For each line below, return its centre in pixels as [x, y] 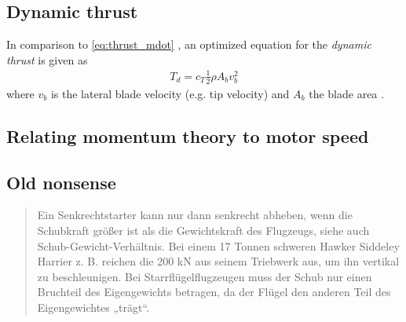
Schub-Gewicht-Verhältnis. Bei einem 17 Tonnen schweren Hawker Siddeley [218, 245]
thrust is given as [47, 59]
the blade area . [346, 93]
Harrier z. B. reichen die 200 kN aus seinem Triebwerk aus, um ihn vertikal [218, 261]
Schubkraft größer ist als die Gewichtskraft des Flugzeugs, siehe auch [203, 230]
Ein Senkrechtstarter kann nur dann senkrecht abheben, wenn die [195, 215]
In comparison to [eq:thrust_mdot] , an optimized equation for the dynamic [189, 44]
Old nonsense [61, 182]
